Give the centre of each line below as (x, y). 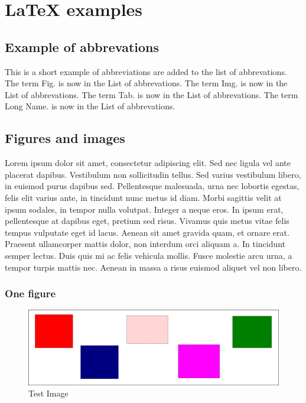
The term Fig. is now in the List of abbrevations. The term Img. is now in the (146, 83)
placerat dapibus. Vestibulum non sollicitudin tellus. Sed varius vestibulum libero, (153, 174)
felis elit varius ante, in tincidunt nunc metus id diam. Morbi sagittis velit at (143, 197)
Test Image (48, 393)
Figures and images (65, 138)
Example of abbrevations (82, 46)
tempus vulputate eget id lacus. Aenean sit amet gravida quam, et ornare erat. (147, 232)
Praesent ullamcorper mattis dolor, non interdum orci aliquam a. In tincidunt (145, 244)
